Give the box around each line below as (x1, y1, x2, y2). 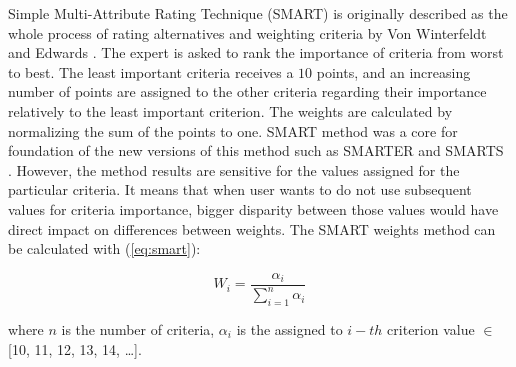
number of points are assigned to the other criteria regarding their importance (8, 81, 487, 102)
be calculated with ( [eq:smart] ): (8, 238, 201, 259)
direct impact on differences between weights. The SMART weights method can (8, 218, 496, 239)
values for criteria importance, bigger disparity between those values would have (8, 198, 499, 219)
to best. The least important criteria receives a (8, 61, 294, 82)
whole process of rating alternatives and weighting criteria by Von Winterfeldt (8, 22, 487, 43)
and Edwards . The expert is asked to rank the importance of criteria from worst (8, 42, 504, 63)
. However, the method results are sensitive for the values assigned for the (8, 159, 460, 180)
